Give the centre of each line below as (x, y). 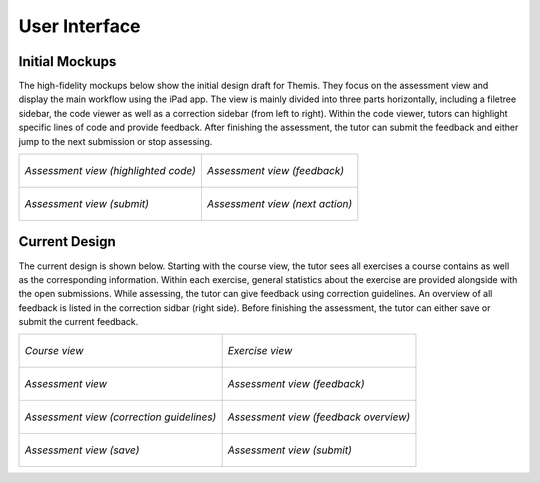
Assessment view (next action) (279, 204)
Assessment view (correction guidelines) (120, 417)
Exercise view (260, 351)
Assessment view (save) (82, 450)
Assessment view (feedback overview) (319, 417)
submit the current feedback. (78, 322)
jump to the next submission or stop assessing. (115, 141)
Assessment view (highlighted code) (110, 171)
